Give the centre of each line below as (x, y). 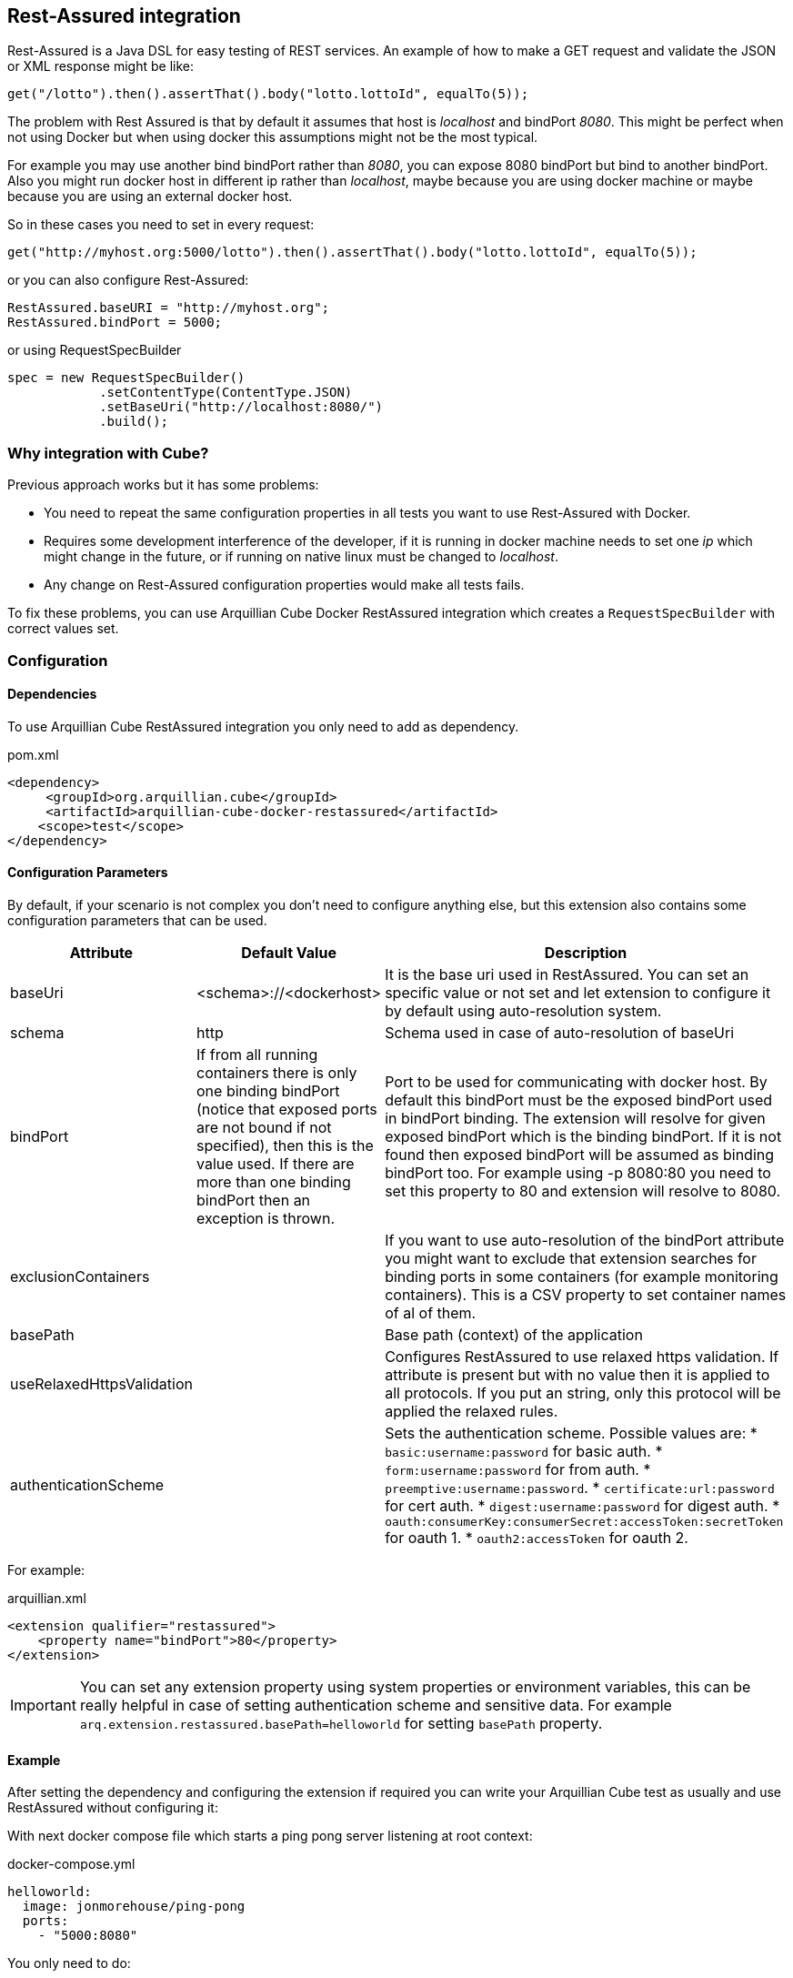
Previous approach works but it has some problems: (163, 485)
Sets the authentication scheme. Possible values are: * (571, 1433)
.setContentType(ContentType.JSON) (226, 393)
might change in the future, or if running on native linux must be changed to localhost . (301, 557)
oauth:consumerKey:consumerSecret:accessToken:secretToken (584, 1521)
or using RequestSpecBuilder (95, 350)
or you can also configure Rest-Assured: (128, 280)
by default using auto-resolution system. (523, 1010)
